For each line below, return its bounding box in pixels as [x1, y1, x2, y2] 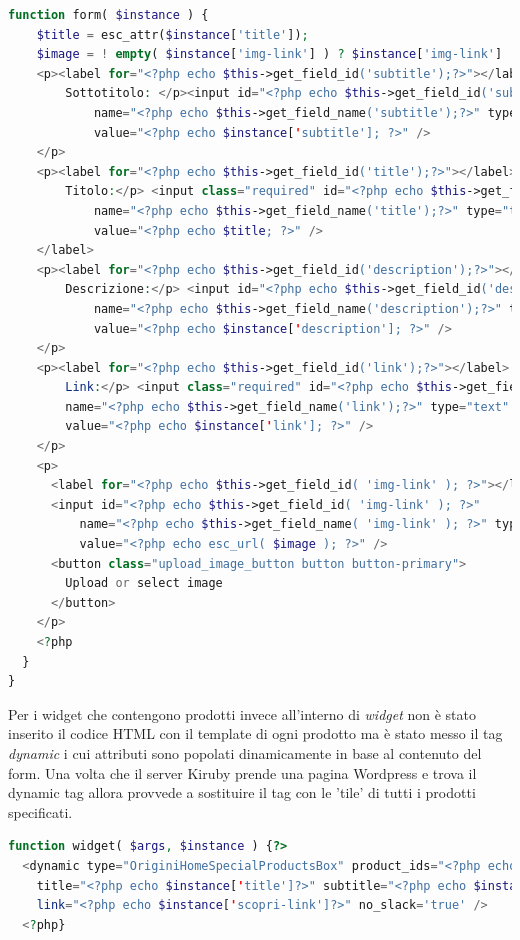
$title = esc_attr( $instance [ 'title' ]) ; [36, 27, 309, 42]
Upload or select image [65, 576, 223, 591]
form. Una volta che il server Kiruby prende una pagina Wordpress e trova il [8, 762, 477, 783]
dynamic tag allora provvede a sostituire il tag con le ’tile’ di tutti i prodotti [8, 782, 476, 803]
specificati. [8, 801, 73, 822]
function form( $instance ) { [8, 8, 209, 22]
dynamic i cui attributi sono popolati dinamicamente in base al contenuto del [8, 742, 482, 763]
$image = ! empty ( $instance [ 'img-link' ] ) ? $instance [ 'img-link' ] [36, 47, 503, 62]
